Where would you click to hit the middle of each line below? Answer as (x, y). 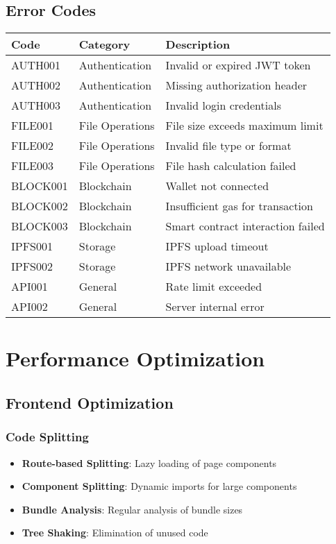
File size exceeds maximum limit (244, 126)
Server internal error (215, 307)
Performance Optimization (135, 358)
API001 (30, 287)
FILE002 (33, 146)
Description (198, 44)
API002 (30, 307)
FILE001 (33, 126)
